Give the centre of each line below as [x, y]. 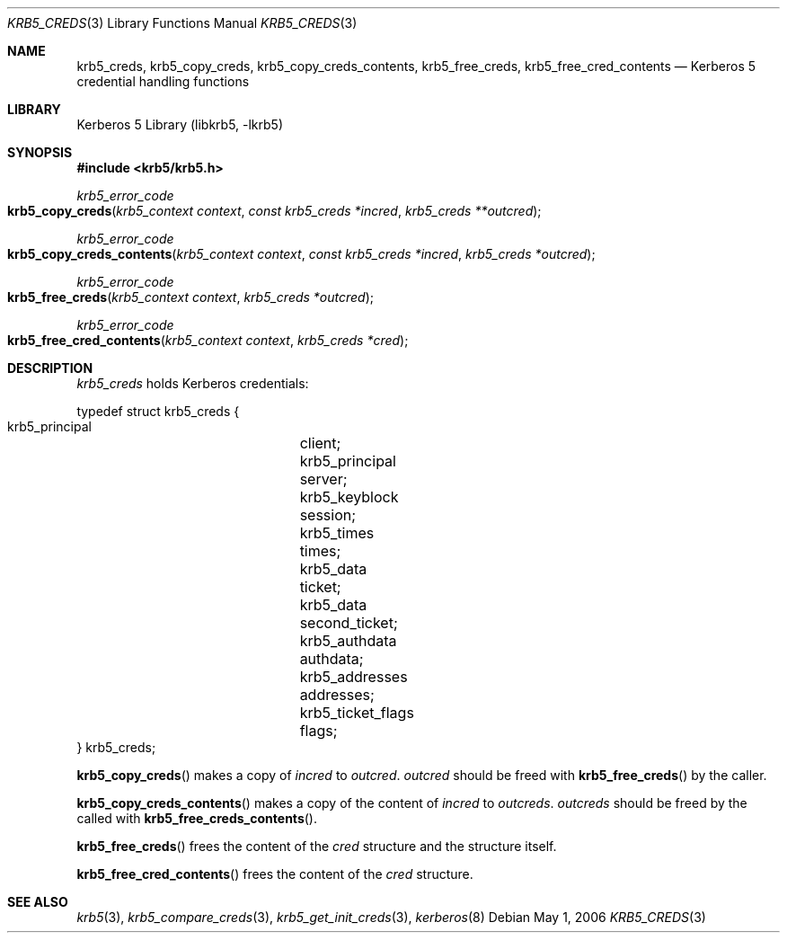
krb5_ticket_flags [357, 713]
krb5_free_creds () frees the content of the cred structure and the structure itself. [317, 846]
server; [323, 479]
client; [320, 443]
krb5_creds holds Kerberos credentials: [193, 383]
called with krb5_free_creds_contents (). [197, 818]
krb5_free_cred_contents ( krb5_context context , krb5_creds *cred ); [208, 340]
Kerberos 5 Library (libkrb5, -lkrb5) [180, 124]
